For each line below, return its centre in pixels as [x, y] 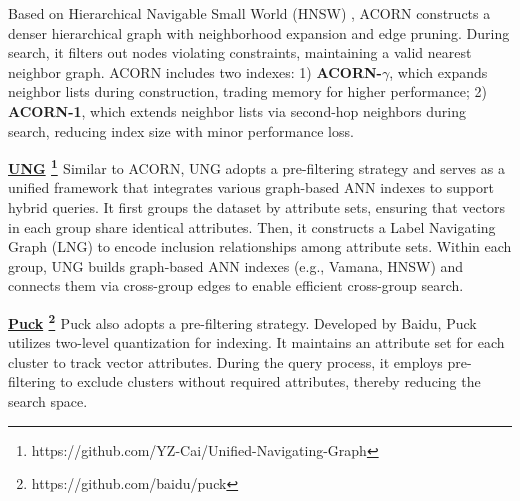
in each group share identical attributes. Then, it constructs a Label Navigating [252, 226]
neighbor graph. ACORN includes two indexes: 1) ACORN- [195, 71]
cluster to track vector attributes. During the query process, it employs [225, 361]
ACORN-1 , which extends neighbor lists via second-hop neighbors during [237, 110]
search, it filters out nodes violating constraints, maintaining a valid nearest [240, 52]
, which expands [438, 71]
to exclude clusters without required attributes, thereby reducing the [270, 381]
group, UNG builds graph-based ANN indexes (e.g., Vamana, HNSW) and [236, 265]
